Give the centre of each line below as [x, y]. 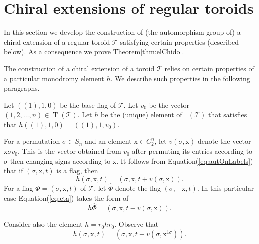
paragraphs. [22, 88]
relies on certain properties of [209, 68]
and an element [108, 141]
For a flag [19, 188]
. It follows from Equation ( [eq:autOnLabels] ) [185, 161]
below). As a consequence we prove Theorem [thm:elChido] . [94, 52]
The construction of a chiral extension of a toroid [79, 68]
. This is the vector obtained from [69, 151]
